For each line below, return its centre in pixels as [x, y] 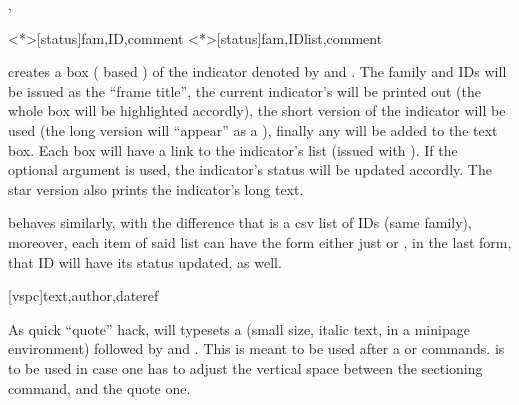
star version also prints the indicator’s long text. [156, 188]
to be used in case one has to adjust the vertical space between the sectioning [245, 367]
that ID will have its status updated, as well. [145, 261]
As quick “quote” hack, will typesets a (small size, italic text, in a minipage [239, 328]
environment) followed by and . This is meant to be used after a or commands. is [256, 348]
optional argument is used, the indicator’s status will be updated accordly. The [250, 169]
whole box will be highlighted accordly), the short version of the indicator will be [257, 110]
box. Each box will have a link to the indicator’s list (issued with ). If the [233, 149]
